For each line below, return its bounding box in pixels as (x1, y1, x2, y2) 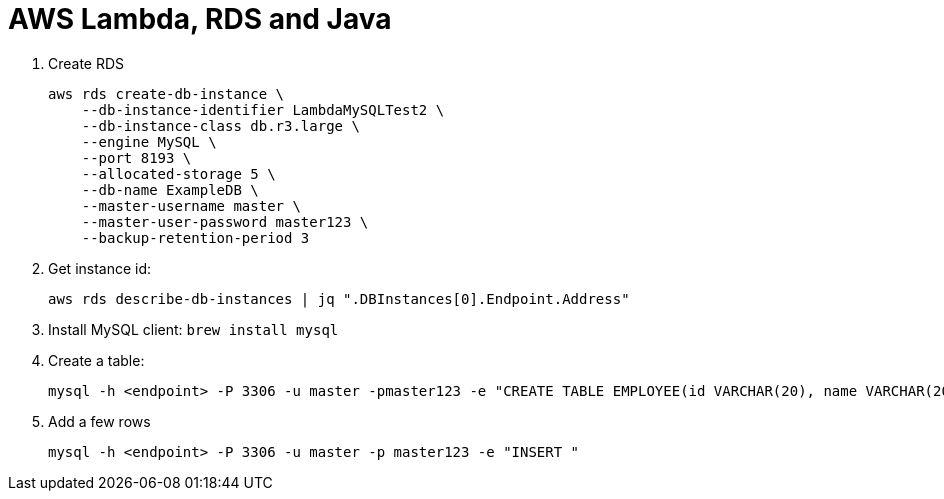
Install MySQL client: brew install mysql (48, 320, 339, 338)
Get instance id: (48, 259, 152, 277)
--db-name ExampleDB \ (81, 181, 259, 198)
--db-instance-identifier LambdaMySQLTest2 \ (81, 101, 445, 118)
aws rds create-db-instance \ (48, 85, 285, 102)
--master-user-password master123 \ (81, 213, 369, 230)
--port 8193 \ (81, 149, 192, 166)
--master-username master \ (81, 197, 301, 214)
